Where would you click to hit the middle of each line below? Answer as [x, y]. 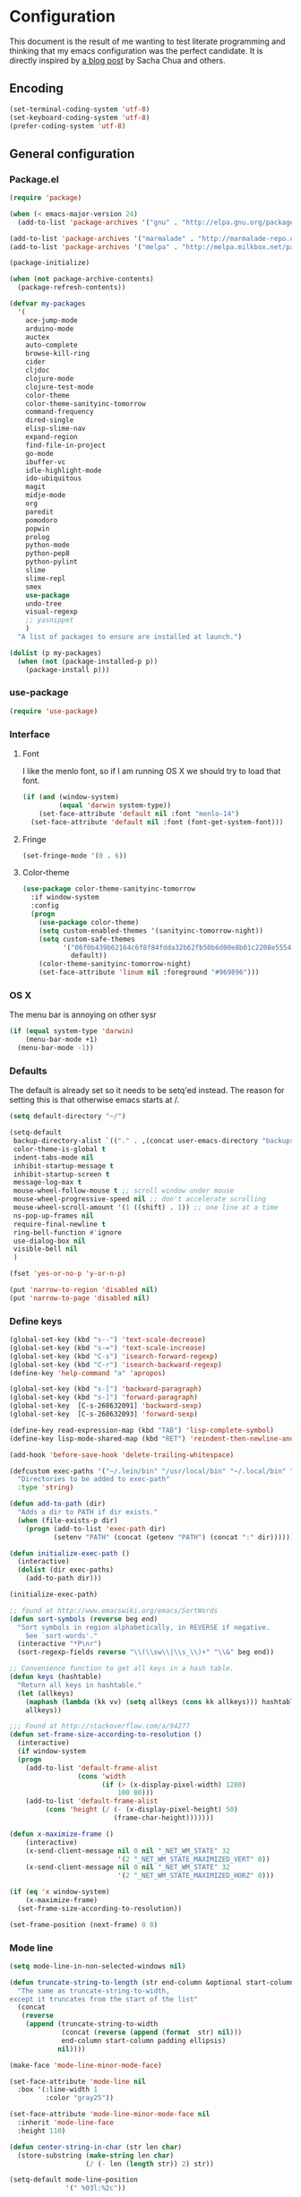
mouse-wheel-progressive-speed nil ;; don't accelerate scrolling [140, 1199]
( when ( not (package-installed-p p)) [88, 661]
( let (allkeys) [46, 1693]
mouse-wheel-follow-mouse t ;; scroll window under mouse [124, 1191]
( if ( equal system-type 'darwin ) [72, 1031]
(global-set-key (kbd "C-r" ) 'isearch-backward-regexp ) [116, 1365]
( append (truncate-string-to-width [92, 2024]
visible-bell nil [45, 1249]
